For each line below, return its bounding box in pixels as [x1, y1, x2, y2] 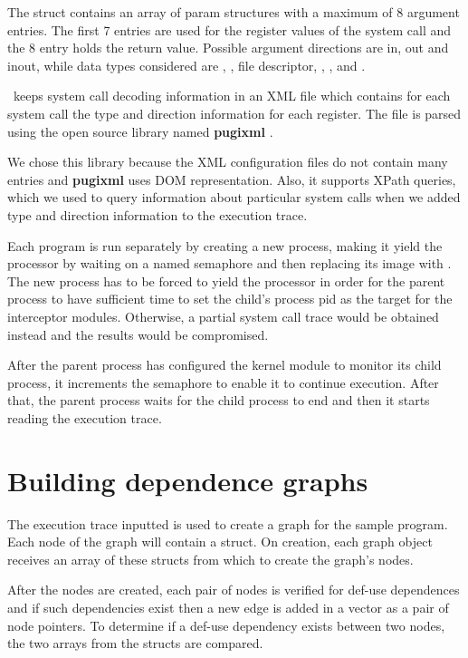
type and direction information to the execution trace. [7, 205, 308, 224]
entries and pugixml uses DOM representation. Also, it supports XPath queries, [7, 169, 456, 189]
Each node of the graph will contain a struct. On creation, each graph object [7, 532, 433, 551]
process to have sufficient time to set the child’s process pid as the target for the [7, 289, 453, 308]
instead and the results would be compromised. [7, 324, 269, 344]
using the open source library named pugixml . [7, 121, 273, 140]
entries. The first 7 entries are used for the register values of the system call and [7, 20, 452, 39]
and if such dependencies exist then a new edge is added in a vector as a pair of [7, 597, 449, 616]
